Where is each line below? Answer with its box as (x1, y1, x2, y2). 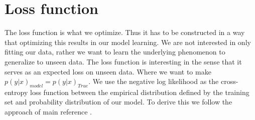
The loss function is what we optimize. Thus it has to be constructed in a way (5, 27, 245, 37)
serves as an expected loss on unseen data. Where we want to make (5, 66, 211, 76)
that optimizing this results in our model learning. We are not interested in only (5, 36, 251, 47)
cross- (220, 76, 238, 86)
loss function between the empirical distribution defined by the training (30, 86, 249, 97)
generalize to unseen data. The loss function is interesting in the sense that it (5, 56, 242, 66)
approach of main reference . (5, 106, 92, 117)
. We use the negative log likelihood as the (88, 76, 219, 86)
